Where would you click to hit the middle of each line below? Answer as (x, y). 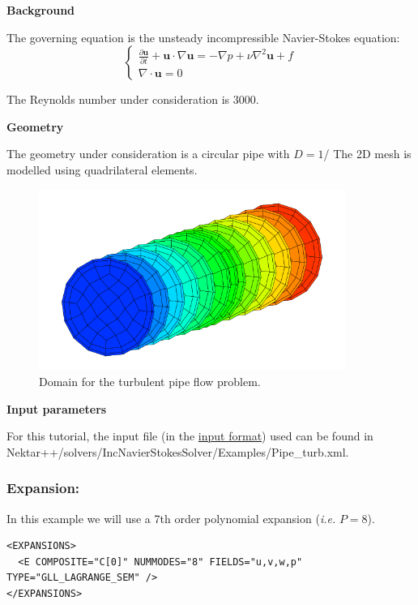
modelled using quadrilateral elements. (102, 169)
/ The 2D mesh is (367, 154)
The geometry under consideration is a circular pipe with (148, 154)
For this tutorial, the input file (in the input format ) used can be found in (190, 436)
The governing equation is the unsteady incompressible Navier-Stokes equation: (203, 37)
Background (41, 10)
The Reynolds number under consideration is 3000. (133, 99)
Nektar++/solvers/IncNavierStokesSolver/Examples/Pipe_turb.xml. (178, 451)
